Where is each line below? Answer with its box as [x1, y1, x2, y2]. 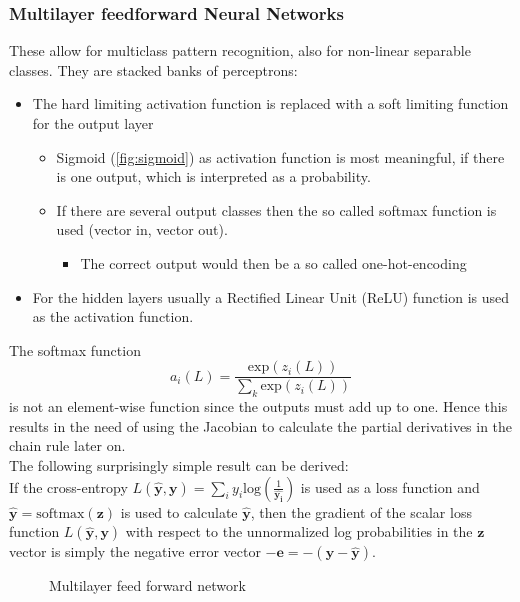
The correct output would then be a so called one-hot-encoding [80, 252, 467, 273]
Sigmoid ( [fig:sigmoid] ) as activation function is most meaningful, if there [56, 146, 505, 167]
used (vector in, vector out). [56, 219, 228, 240]
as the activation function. [32, 306, 194, 327]
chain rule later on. [9, 435, 126, 456]
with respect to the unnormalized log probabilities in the [125, 521, 473, 542]
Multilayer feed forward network [49, 575, 246, 596]
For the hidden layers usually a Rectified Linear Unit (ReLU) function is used [32, 286, 510, 307]
